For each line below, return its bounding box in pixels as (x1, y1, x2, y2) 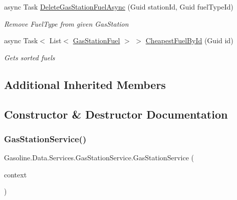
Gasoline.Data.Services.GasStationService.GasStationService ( (4, 152, 194, 163)
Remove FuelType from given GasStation (4, 18, 129, 29)
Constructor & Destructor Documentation (4, 106, 228, 122)
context (4, 169, 27, 179)
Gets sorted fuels (4, 52, 55, 62)
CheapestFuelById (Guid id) (145, 35, 233, 46)
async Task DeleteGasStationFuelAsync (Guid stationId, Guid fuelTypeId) (4, 2, 233, 12)
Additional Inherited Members (4, 76, 166, 92)
